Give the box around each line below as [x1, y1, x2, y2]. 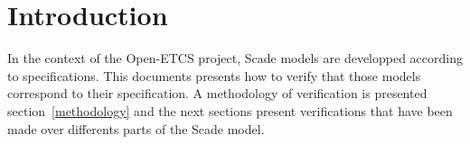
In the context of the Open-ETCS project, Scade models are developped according [7, 49, 463, 67]
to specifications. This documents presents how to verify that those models [7, 66, 421, 85]
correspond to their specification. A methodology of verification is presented [7, 84, 428, 103]
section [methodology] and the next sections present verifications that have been [7, 101, 453, 120]
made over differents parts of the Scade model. [7, 119, 265, 138]
